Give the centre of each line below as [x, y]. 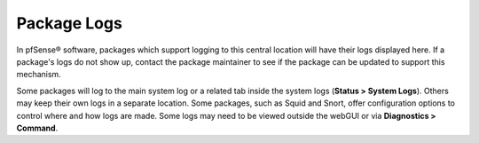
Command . [37, 128]
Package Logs [70, 23]
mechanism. [39, 75]
